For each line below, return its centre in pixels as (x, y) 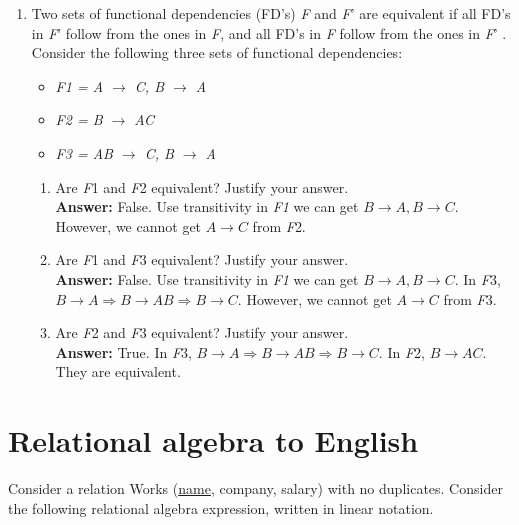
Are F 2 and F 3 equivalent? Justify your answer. (202, 332)
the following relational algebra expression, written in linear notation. (221, 507)
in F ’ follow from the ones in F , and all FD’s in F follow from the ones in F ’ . (269, 32)
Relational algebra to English (213, 440)
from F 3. (470, 298)
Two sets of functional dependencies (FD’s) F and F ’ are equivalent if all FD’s (271, 13)
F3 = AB (84, 152)
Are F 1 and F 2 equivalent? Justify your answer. (202, 186)
